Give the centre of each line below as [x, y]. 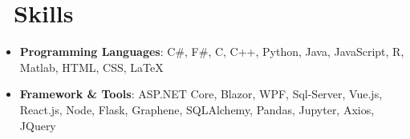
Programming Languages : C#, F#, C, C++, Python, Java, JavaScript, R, [212, 52]
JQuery [38, 125]
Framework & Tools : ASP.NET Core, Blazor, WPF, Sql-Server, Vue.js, [201, 94]
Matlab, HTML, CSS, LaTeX [91, 67]
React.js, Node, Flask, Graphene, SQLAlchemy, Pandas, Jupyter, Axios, [197, 109]
